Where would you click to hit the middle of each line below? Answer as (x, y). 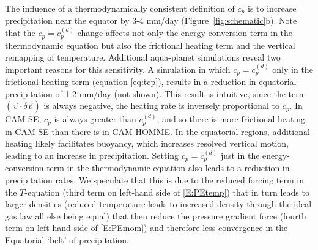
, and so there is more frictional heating (231, 119)
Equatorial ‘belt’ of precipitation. (67, 239)
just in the (240, 155)
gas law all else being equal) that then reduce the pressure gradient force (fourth (156, 215)
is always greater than (95, 119)
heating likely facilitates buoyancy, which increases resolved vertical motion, (147, 143)
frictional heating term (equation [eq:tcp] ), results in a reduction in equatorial (151, 82)
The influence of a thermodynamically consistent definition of (120, 8)
